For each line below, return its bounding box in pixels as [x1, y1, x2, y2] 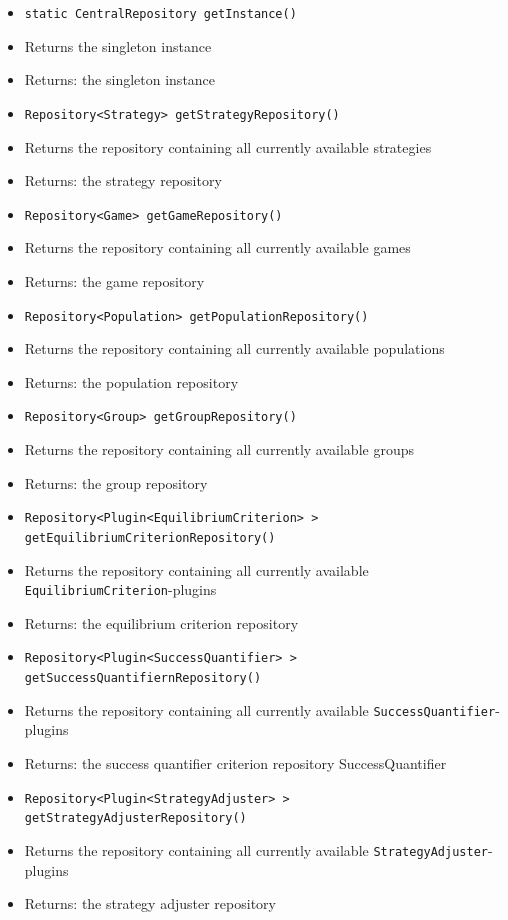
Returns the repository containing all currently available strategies [24, 136, 432, 157]
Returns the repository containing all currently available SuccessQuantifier [24, 699, 496, 720]
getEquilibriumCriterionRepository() [24, 530, 276, 545]
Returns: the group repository [24, 472, 208, 493]
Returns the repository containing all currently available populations [24, 338, 445, 359]
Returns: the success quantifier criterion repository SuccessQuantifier [24, 752, 447, 773]
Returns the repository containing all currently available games [24, 237, 411, 258]
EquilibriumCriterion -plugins [24, 579, 217, 600]
